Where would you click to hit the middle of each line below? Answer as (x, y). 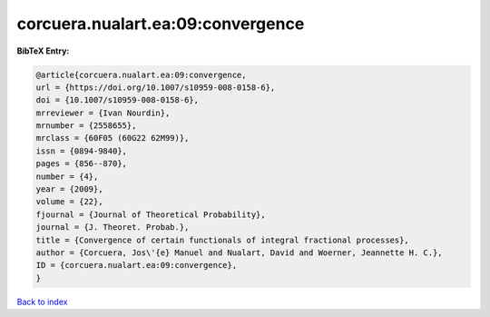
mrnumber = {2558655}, (86, 126)
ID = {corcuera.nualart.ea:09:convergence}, (137, 265)
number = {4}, (67, 176)
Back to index (42, 302)
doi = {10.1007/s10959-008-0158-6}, (118, 100)
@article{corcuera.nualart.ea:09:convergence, (141, 74)
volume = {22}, (69, 202)
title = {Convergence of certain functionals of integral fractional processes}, (223, 240)
